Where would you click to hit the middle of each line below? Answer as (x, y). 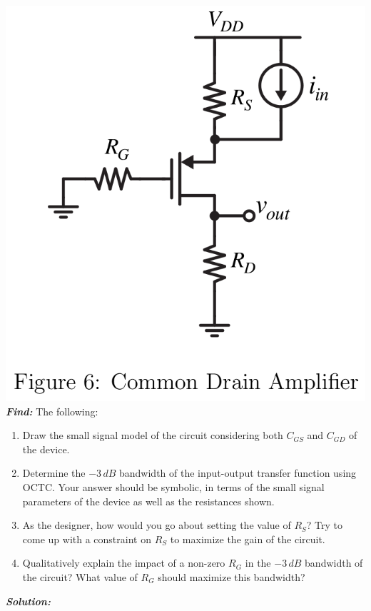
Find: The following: (52, 411)
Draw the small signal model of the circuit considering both (153, 435)
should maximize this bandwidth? (232, 576)
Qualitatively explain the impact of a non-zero (124, 563)
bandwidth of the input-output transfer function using (238, 473)
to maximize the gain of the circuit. (248, 539)
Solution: (28, 601)
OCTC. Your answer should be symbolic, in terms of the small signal (173, 487)
